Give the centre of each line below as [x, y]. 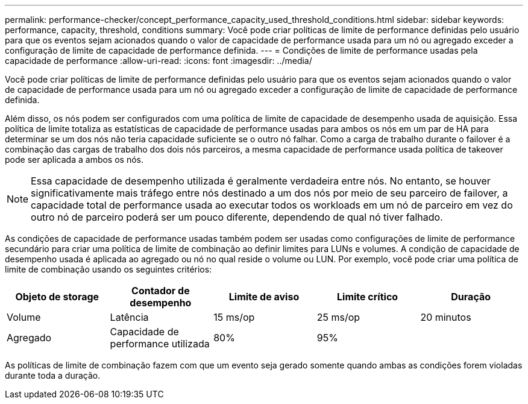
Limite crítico [368, 297]
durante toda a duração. [53, 375]
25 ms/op [338, 317]
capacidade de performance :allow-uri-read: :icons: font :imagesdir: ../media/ [159, 61]
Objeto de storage [57, 297]
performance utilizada [160, 344]
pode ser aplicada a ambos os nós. [74, 159]
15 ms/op [234, 317]
